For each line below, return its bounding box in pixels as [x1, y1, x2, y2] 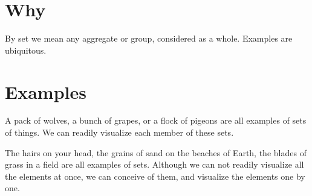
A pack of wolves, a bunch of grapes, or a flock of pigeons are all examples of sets [5, 114, 307, 127]
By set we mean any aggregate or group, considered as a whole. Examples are [5, 32, 293, 45]
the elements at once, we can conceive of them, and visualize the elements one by [5, 169, 305, 182]
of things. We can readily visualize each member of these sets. [5, 126, 234, 139]
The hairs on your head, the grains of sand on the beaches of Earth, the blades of [5, 146, 307, 159]
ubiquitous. [5, 43, 47, 56]
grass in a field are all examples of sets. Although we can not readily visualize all [5, 158, 304, 171]
